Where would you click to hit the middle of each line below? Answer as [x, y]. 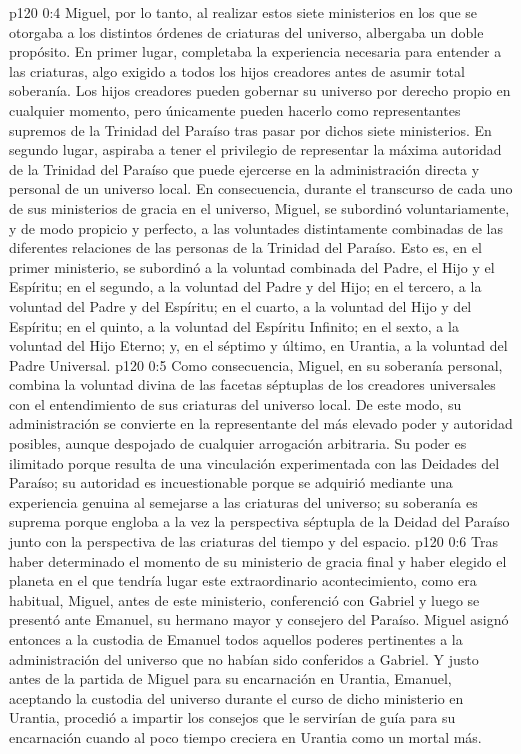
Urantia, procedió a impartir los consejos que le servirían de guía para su [232, 717]
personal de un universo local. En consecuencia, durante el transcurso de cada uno [261, 188]
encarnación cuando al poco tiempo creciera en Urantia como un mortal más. [245, 736]
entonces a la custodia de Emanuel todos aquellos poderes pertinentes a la [236, 639]
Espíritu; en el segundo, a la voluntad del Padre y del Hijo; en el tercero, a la [245, 286]
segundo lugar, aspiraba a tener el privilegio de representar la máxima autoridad [255, 149]
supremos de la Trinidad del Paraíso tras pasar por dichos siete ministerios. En [250, 129]
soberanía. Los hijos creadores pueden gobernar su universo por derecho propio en [260, 90]
